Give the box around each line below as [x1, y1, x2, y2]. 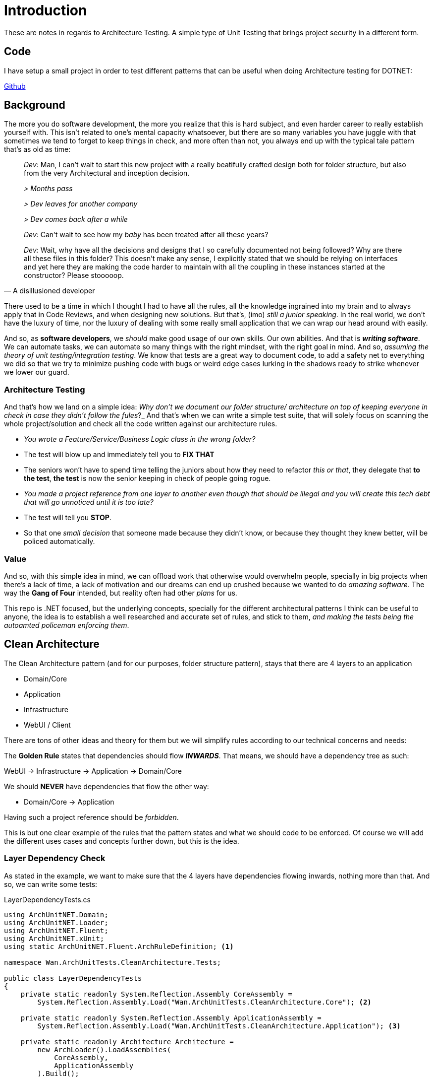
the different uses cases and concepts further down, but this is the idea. [4, 836, 239, 845]
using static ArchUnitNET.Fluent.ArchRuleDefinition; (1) [4, 942, 234, 950]
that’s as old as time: [4, 145, 71, 154]
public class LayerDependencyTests [4, 974, 142, 982]
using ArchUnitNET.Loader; [4, 918, 108, 927]
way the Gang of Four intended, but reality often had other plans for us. [4, 588, 237, 597]
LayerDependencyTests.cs [4, 895, 91, 904]
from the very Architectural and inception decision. [24, 169, 190, 178]
